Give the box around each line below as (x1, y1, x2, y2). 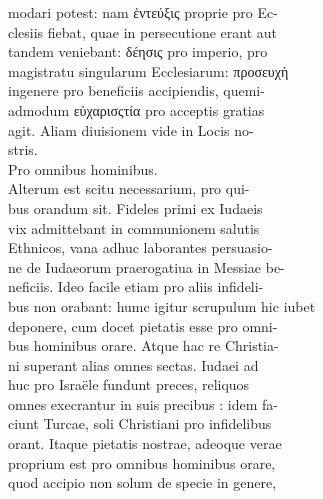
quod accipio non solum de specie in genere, (8, 472, 277, 493)
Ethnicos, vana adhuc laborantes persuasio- (8, 237, 273, 258)
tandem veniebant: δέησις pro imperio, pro (8, 41, 268, 62)
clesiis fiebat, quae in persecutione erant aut (8, 21, 278, 42)
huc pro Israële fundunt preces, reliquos (8, 374, 250, 395)
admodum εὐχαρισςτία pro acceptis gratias (8, 99, 265, 120)
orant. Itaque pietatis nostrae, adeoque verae (8, 433, 282, 454)
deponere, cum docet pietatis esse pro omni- (8, 315, 278, 336)
